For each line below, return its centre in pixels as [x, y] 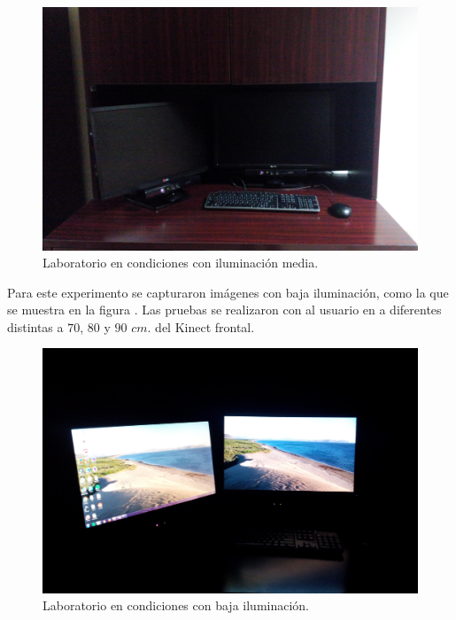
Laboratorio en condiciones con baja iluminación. [176, 605]
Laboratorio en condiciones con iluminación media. [181, 263]
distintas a [35, 326]
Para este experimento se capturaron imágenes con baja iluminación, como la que [228, 292]
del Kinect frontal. [205, 326]
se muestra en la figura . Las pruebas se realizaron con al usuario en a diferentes [224, 310]
